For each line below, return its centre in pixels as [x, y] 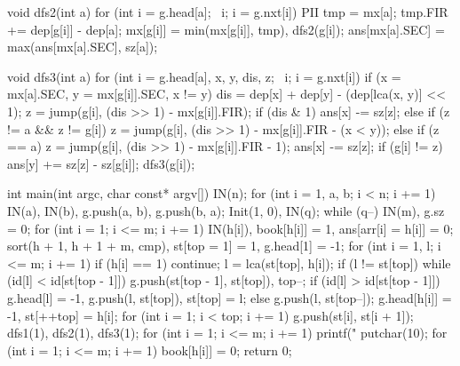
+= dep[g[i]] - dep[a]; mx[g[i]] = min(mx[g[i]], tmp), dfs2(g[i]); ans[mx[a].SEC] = [226, 29]
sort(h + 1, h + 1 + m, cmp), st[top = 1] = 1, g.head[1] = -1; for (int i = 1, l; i [224, 246]
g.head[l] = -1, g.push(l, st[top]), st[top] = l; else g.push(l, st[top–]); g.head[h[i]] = [230, 297]
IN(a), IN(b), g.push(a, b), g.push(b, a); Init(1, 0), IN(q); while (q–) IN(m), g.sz [226, 210]
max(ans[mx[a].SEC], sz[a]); [83, 47]
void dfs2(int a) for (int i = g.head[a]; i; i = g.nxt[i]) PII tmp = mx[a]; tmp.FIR [228, 12]
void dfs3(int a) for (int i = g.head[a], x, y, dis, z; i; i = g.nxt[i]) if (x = [204, 76]
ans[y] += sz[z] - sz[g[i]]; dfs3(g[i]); [101, 163]
